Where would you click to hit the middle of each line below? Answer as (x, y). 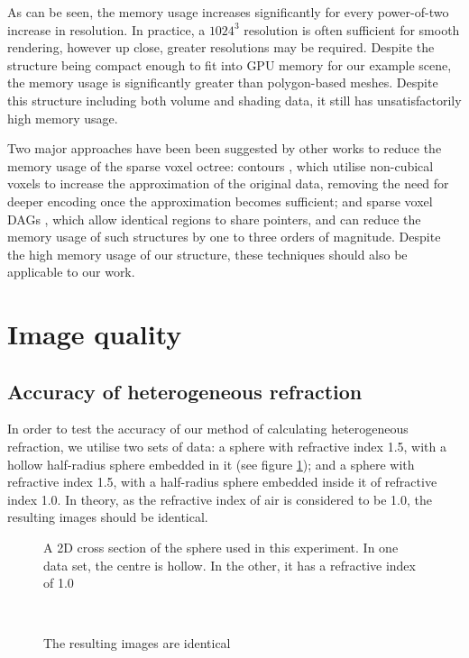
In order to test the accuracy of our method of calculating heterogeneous (208, 429)
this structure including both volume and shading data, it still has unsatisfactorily (234, 100)
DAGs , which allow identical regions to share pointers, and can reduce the (214, 219)
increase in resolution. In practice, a (106, 29)
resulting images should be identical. (108, 517)
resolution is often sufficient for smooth (352, 29)
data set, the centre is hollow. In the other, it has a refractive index (230, 565)
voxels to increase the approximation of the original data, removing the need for (228, 183)
